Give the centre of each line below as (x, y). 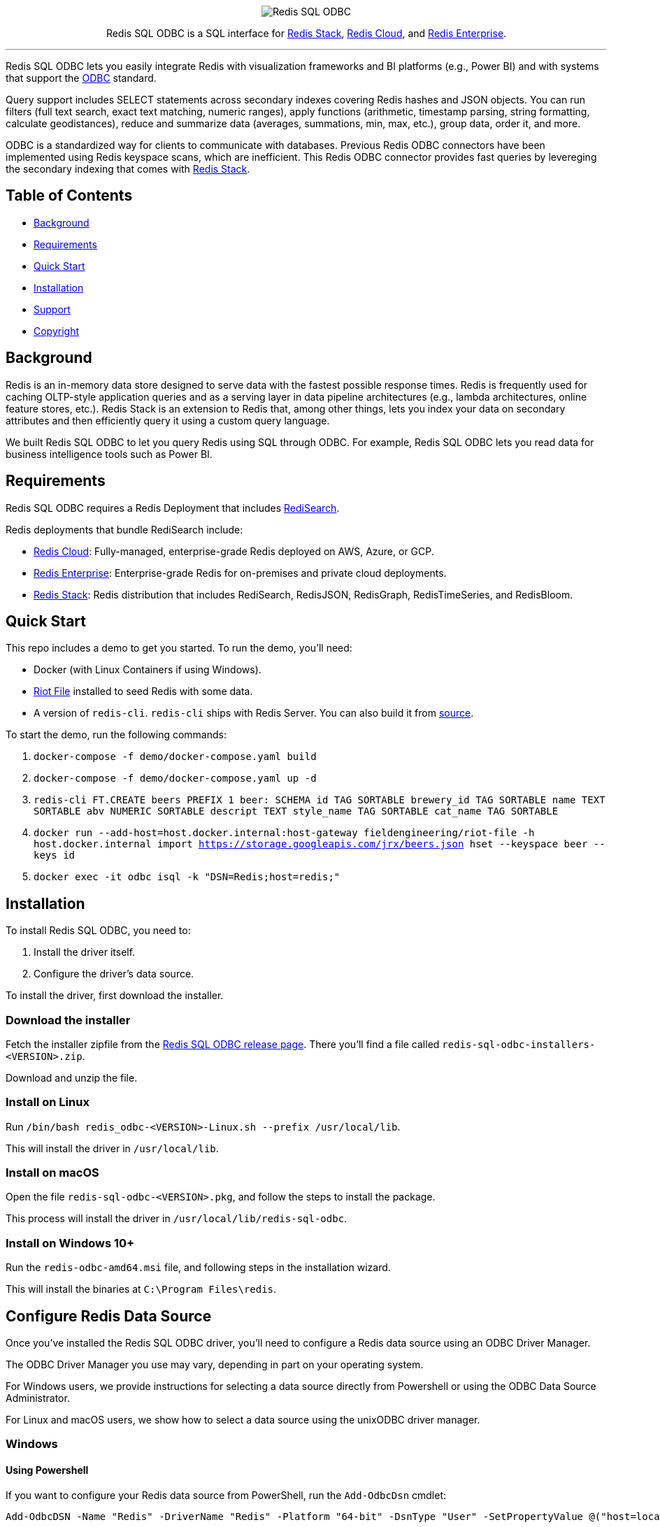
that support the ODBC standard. (81, 78)
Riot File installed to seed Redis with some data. (143, 691)
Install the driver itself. (85, 952)
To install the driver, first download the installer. (115, 996)
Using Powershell (47, 1470)
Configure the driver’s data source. (114, 974)
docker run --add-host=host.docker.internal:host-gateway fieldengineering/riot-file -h (284, 833)
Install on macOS (52, 1173)
